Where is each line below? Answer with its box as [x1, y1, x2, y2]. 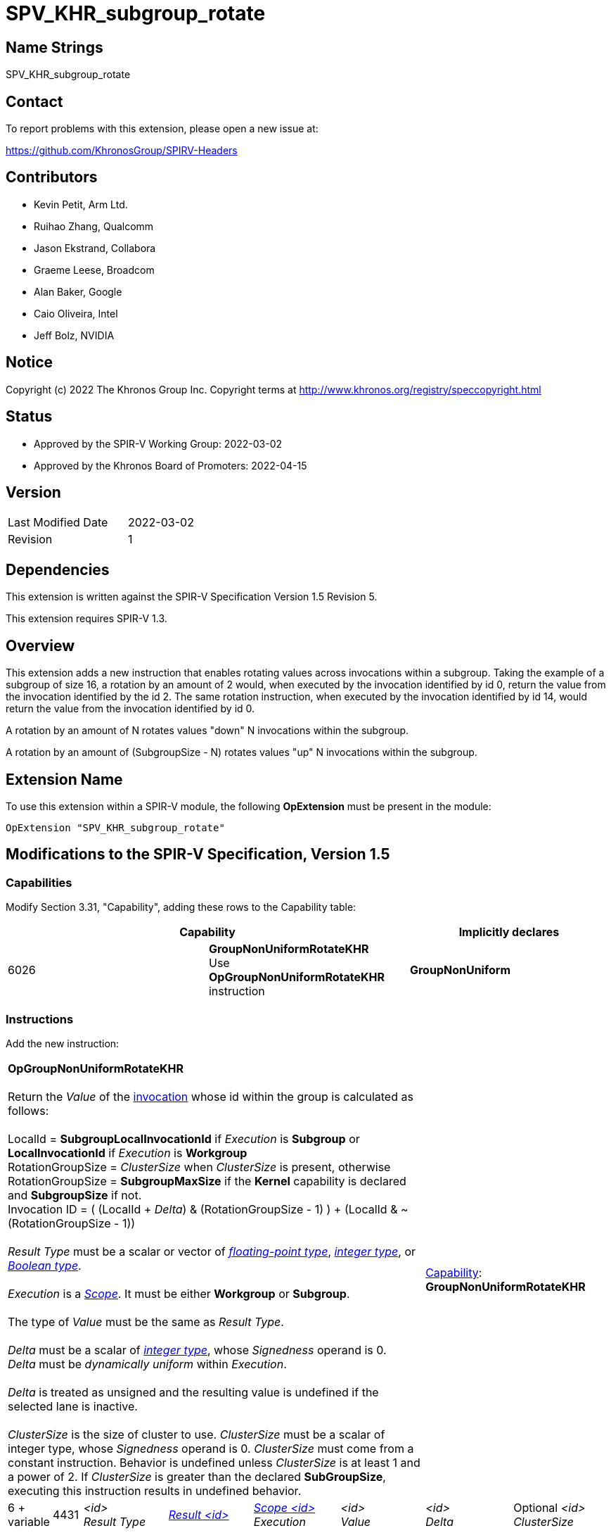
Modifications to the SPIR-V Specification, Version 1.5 [6, 845, 390, 864]
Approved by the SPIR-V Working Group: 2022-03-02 [34, 437, 283, 450]
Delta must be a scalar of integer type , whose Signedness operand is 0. [8, 1342, 387, 1357]
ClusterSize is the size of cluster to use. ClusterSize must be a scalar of [8, 1427, 385, 1441]
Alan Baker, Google [34, 285, 122, 298]
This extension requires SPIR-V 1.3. [6, 612, 167, 625]
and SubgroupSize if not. [8, 1187, 142, 1202]
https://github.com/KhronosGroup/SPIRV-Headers [6, 144, 238, 157]
